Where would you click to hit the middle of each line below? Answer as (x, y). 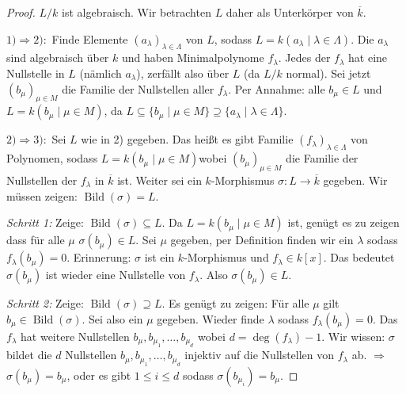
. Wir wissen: (353, 336)
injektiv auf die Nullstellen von (260, 355)
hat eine (368, 57)
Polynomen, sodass (52, 158)
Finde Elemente (90, 38)
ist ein (159, 257)
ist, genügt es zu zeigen (343, 222)
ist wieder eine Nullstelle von (116, 275)
